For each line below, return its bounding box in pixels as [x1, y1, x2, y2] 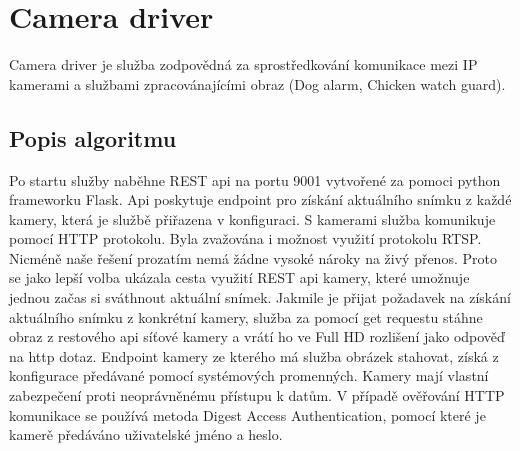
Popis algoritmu [9, 122, 177, 153]
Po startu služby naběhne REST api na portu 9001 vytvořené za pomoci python [9, 169, 501, 190]
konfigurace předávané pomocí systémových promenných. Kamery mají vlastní [9, 365, 489, 386]
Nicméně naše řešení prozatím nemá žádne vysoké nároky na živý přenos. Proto [9, 247, 497, 268]
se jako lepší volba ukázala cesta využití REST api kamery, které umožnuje [9, 267, 470, 288]
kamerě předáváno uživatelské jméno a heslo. [9, 424, 283, 445]
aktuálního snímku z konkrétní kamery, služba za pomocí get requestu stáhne [9, 306, 483, 327]
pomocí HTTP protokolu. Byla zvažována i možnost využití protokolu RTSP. [9, 228, 482, 249]
